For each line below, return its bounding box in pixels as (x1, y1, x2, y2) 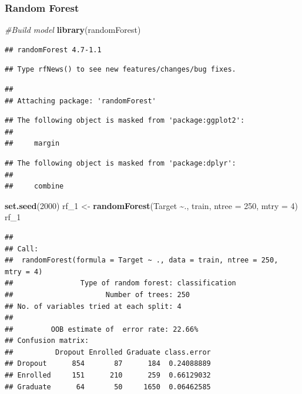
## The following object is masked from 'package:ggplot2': (5, 116, 245, 125)
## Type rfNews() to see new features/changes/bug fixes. (5, 65, 236, 74)
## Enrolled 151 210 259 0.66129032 (5, 371, 211, 380)
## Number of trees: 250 (5, 290, 190, 299)
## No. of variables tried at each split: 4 (5, 302, 182, 311)
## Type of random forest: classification (5, 279, 236, 288)
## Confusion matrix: (5, 336, 89, 345)
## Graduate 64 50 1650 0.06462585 (5, 382, 211, 391)
